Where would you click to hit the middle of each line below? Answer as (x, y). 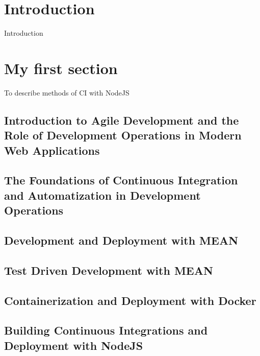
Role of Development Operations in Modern (123, 135)
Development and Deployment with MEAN (121, 240)
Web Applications (52, 150)
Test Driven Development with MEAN (109, 270)
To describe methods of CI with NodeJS (67, 92)
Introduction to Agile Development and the (122, 120)
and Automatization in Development (102, 195)
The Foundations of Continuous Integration (121, 180)
